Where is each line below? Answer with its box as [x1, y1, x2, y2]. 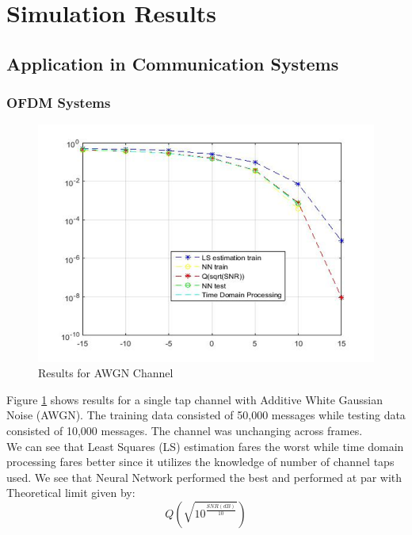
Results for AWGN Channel [38, 365, 174, 381]
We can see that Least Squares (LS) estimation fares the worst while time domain [6, 438, 404, 454]
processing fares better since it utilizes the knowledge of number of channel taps [6, 453, 395, 470]
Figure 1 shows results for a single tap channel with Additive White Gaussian [6, 391, 383, 407]
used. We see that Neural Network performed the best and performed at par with [6, 468, 402, 485]
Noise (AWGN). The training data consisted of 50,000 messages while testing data [6, 407, 406, 423]
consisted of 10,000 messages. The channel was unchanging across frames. [6, 422, 363, 438]
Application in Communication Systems [6, 51, 339, 75]
